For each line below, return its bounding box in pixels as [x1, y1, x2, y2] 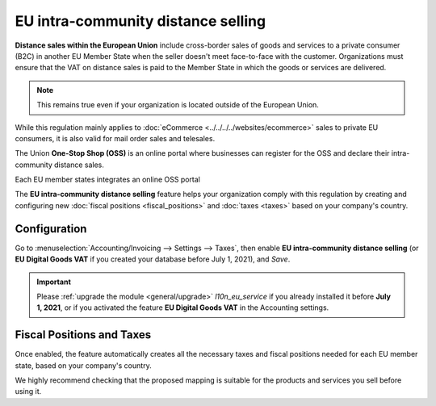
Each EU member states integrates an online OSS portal [15, 174, 201, 185]
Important [36, 277, 72, 287]
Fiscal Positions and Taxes [15, 328, 152, 342]
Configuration [15, 222, 87, 236]
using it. [15, 387, 42, 396]
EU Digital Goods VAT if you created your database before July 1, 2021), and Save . [15, 254, 291, 264]
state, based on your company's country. [15, 360, 153, 370]
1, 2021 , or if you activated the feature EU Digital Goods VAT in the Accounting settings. [36, 303, 329, 312]
